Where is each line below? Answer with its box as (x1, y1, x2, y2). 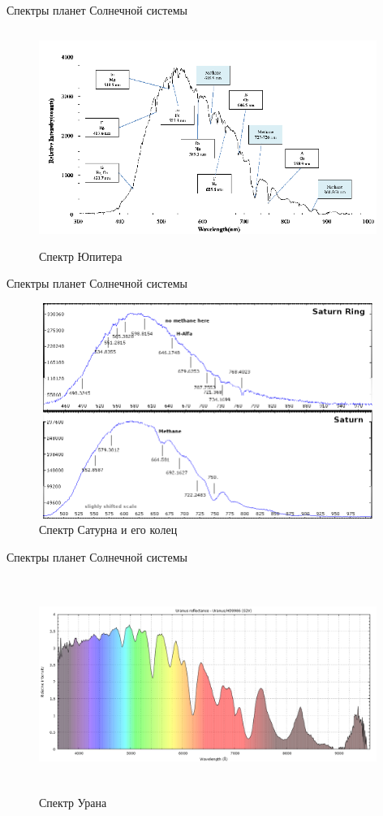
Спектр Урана (39, 794, 107, 811)
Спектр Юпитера (39, 247, 123, 264)
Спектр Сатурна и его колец (39, 521, 178, 538)
